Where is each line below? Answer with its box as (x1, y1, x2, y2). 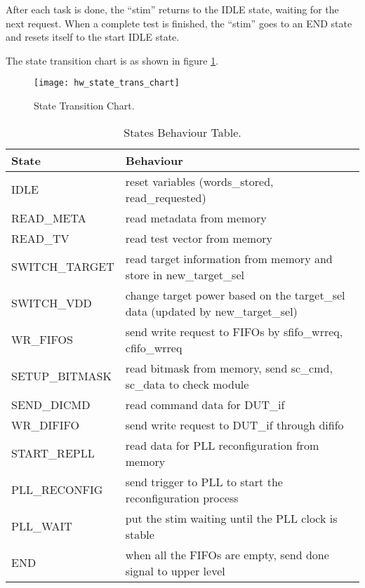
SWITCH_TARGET (11, 258, 114, 275)
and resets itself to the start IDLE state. (6, 29, 180, 44)
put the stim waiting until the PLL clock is (125, 509, 338, 526)
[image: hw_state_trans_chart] (34, 78, 180, 88)
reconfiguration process (125, 489, 239, 506)
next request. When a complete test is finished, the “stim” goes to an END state (6, 15, 352, 30)
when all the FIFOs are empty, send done (125, 546, 329, 563)
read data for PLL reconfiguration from (125, 436, 319, 453)
